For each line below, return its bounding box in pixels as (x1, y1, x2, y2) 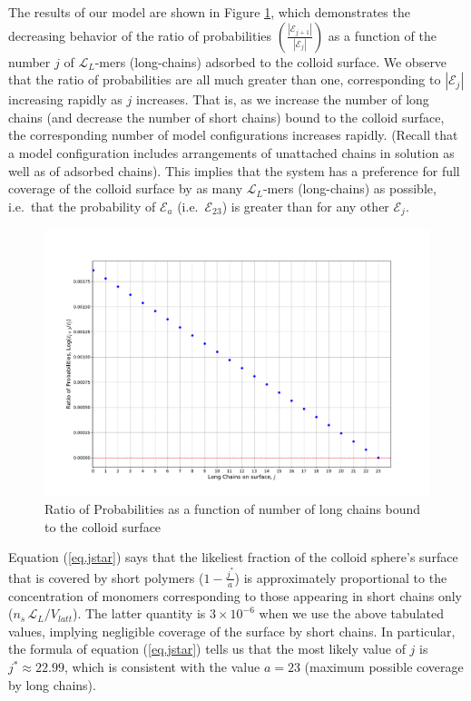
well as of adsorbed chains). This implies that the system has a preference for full (8, 161, 460, 180)
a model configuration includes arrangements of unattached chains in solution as (8, 143, 455, 162)
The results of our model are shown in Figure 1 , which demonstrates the (8, 3, 410, 21)
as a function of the (328, 25, 437, 44)
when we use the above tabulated (259, 604, 444, 623)
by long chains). (8, 675, 96, 694)
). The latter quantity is (72, 604, 206, 623)
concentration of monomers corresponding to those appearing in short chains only (8, 586, 462, 605)
